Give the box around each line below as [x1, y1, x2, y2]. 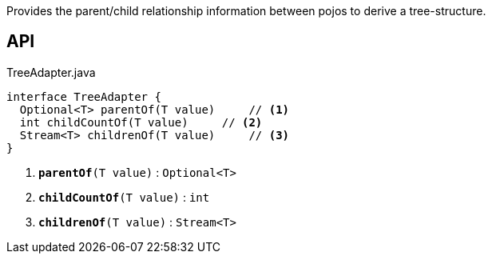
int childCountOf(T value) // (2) [19, 115, 263, 129]
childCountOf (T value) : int [38, 190, 210, 204]
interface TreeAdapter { [6, 90, 161, 103]
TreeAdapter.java [6, 65, 96, 79]
